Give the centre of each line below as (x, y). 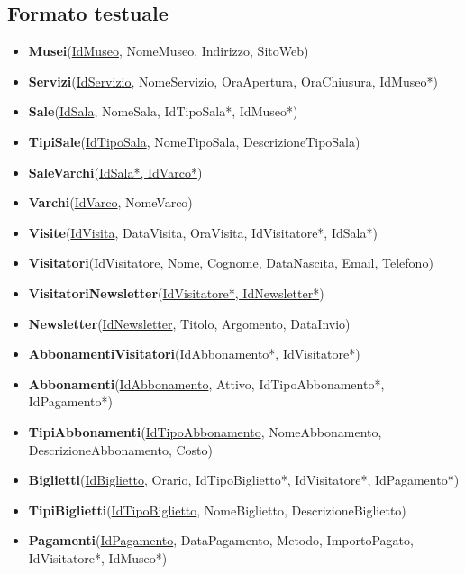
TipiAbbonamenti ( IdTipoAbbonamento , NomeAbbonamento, (205, 431)
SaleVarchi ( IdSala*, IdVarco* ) (115, 172)
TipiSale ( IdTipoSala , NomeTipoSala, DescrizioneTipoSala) (194, 141)
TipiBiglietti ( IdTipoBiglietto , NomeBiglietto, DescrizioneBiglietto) (217, 510)
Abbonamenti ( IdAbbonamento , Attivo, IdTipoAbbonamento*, (206, 383)
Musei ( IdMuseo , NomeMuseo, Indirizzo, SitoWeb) (169, 51)
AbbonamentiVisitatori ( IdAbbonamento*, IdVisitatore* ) (194, 354)
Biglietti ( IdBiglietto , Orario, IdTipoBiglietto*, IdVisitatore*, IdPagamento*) (244, 480)
